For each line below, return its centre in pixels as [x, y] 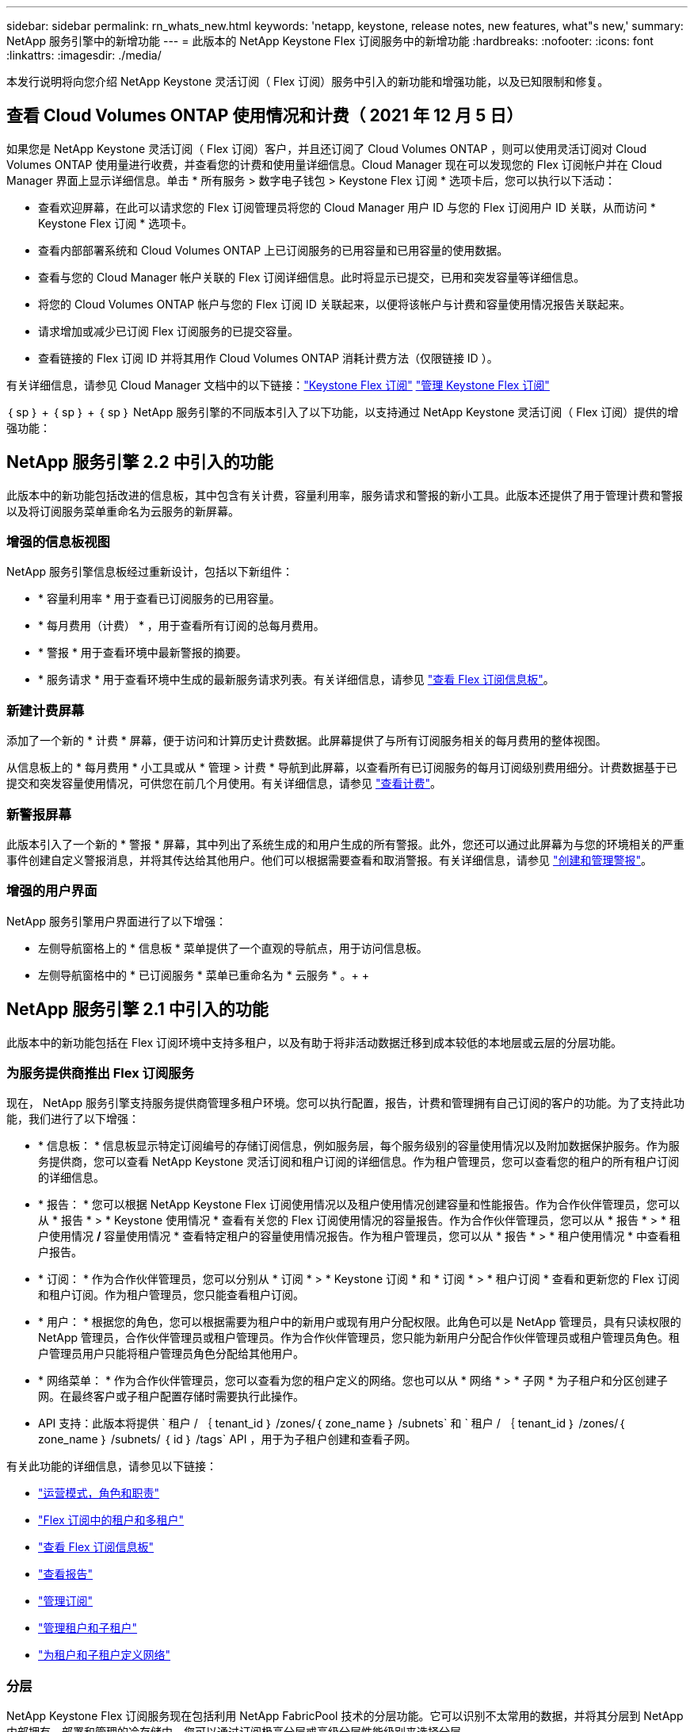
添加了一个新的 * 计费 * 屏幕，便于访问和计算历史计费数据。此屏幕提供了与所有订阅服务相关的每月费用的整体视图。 [307, 741]
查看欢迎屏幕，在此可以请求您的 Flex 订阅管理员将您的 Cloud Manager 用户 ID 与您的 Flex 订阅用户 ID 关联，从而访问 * [347, 207]
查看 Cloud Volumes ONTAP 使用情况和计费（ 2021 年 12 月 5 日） [265, 116]
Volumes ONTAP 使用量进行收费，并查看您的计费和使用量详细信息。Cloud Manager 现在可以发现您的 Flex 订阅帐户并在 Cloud [334, 164]
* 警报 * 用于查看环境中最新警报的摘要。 [143, 653]
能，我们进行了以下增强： [73, 1119]
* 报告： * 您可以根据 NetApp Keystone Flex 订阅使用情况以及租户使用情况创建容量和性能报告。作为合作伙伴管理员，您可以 [359, 1205]
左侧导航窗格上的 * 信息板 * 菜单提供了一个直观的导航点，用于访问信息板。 [233, 948]
